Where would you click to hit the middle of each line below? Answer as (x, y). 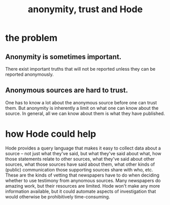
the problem (31, 38)
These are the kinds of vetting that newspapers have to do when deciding (82, 175)
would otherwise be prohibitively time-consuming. (58, 196)
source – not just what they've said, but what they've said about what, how (83, 153)
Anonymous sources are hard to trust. (67, 90)
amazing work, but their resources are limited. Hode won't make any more (83, 186)
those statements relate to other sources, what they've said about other (80, 159)
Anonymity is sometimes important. (63, 57)
